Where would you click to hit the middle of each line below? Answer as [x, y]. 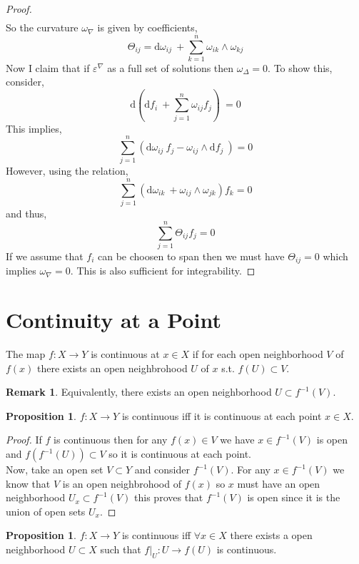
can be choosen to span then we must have [191, 256]
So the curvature [42, 27]
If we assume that [45, 256]
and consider [162, 470]
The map [26, 354]
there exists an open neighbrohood [112, 368]
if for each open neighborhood [258, 354]
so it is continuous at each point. [180, 454]
